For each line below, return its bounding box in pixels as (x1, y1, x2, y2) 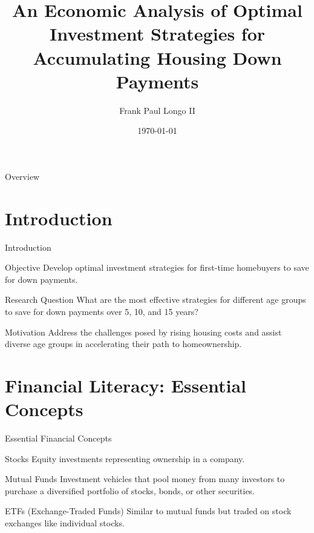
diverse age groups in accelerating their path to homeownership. (5, 337, 242, 350)
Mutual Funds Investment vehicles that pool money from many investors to (5, 472, 285, 485)
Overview (5, 170, 40, 182)
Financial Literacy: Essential (5, 372, 247, 397)
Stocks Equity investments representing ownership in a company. (5, 452, 245, 465)
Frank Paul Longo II (119, 104, 195, 116)
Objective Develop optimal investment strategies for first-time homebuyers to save (5, 261, 309, 274)
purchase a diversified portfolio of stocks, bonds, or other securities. (5, 484, 255, 497)
